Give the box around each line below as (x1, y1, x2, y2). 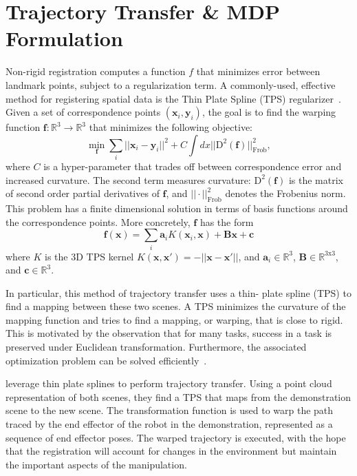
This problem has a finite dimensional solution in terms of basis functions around (6, 201, 348, 215)
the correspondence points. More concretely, (6, 214, 191, 229)
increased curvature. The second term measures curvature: (6, 172, 251, 187)
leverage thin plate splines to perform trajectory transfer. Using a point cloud (6, 376, 332, 391)
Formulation (6, 24, 123, 52)
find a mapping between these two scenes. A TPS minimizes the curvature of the (6, 299, 346, 313)
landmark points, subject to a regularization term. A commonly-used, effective (6, 77, 336, 92)
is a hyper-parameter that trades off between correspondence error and (43, 159, 342, 174)
